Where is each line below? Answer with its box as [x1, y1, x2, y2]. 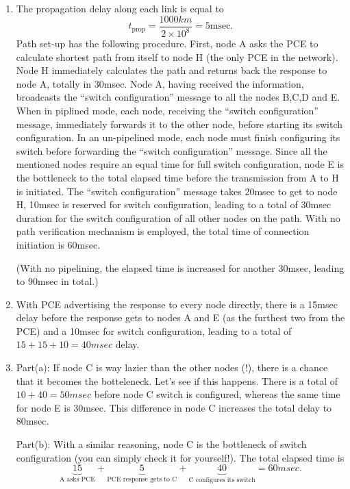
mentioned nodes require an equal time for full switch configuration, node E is [16, 157, 344, 171]
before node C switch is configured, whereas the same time [94, 387, 340, 401]
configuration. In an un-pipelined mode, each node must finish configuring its [16, 130, 340, 145]
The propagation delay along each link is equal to [16, 1, 224, 15]
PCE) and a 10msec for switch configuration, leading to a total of [16, 323, 292, 338]
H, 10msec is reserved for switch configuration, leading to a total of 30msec [16, 197, 332, 212]
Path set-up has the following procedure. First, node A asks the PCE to [16, 36, 318, 50]
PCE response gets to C [107, 476, 177, 484]
